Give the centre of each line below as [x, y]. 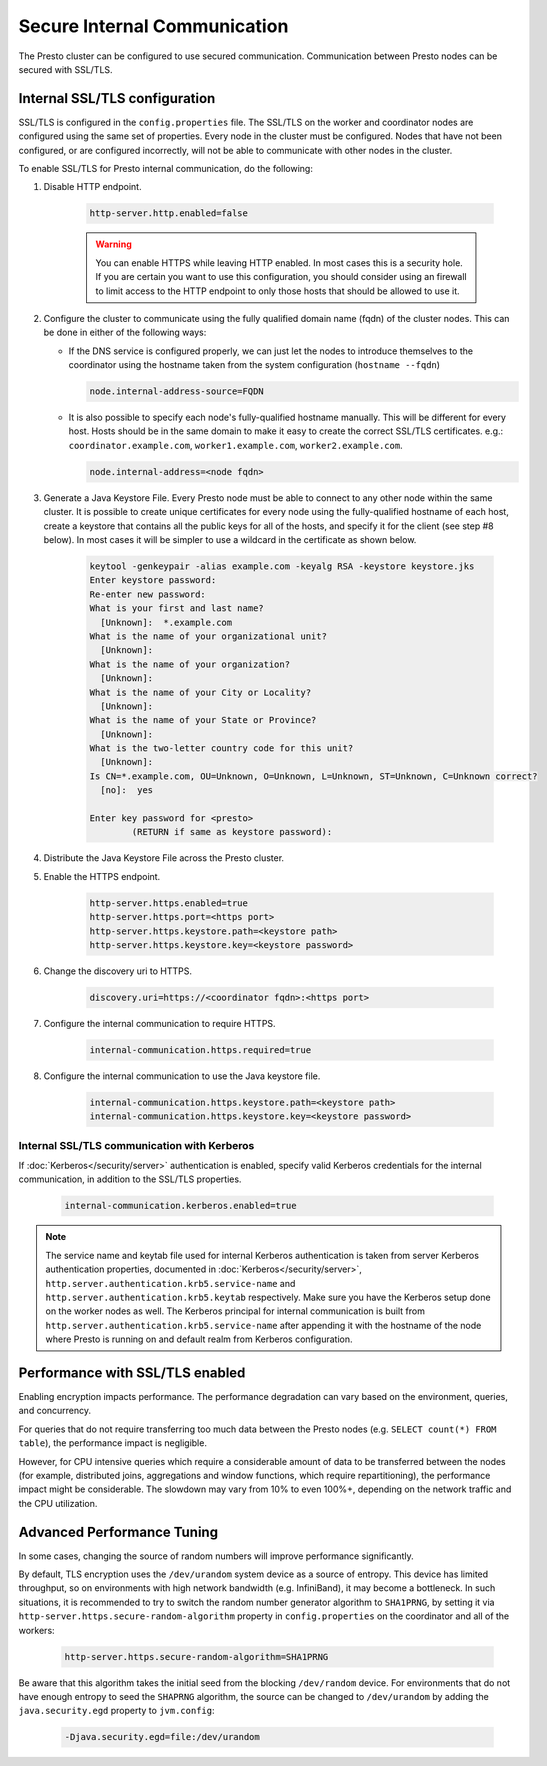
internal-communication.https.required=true [200, 1049]
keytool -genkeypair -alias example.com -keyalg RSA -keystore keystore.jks [282, 566]
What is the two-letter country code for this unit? [221, 748]
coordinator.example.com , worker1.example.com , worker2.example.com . [236, 445]
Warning [113, 244]
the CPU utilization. [58, 1503]
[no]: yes [127, 790]
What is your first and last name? [176, 608]
